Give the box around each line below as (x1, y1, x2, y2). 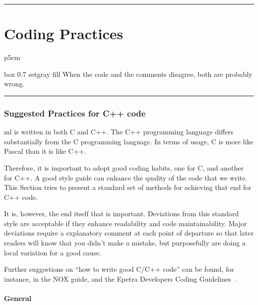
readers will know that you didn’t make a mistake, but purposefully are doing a (4, 238, 246, 248)
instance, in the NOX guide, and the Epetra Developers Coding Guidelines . (4, 273, 237, 284)
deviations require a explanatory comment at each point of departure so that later (4, 228, 254, 238)
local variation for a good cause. (4, 247, 101, 257)
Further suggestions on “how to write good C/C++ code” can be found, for (4, 264, 234, 274)
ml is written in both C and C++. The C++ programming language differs (4, 126, 234, 137)
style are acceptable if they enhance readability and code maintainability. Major (4, 218, 247, 228)
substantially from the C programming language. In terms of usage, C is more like (4, 136, 254, 146)
